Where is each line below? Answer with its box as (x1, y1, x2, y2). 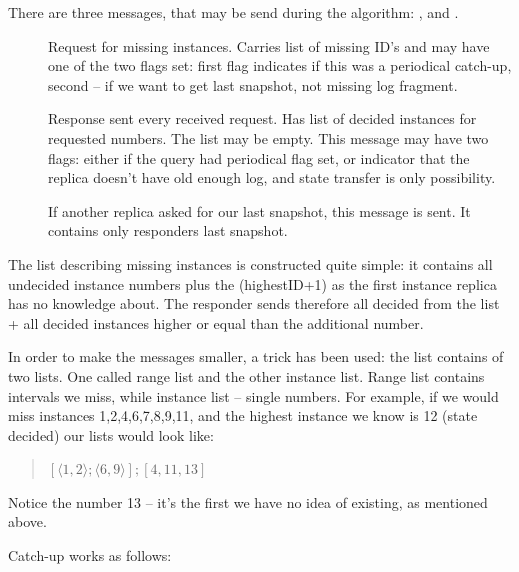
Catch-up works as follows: (8, 545, 172, 566)
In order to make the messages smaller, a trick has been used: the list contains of (8, 346, 504, 367)
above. (8, 511, 47, 532)
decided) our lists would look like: (8, 424, 214, 445)
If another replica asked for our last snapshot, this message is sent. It (48, 200, 471, 221)
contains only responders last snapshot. (48, 220, 288, 241)
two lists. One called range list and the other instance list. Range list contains (8, 365, 485, 386)
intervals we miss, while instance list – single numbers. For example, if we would (8, 385, 499, 406)
